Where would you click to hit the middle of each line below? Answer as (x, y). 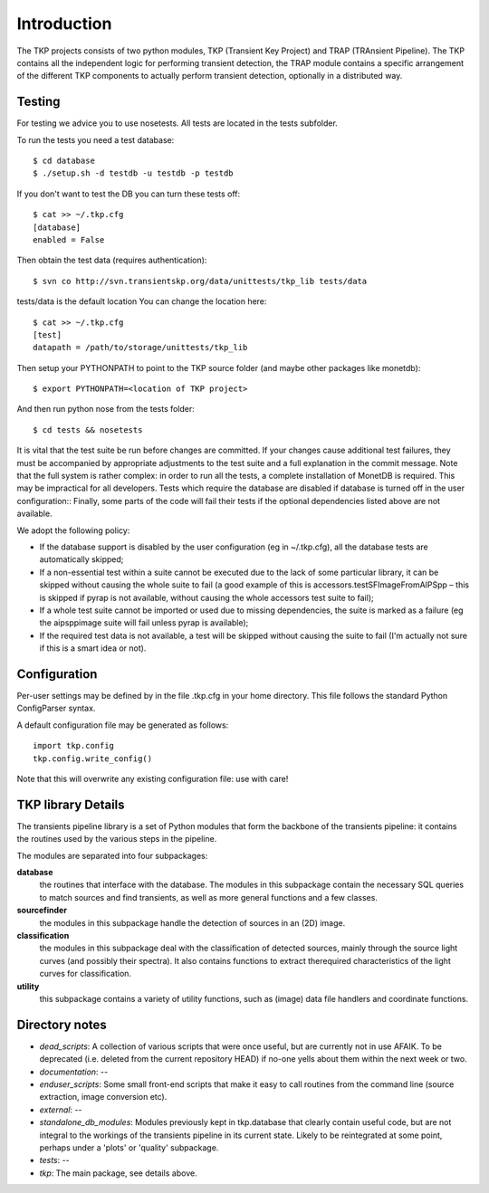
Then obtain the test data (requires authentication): (112, 260)
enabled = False (69, 239)
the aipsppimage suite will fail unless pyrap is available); (144, 623)
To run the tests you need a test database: (96, 139)
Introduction (64, 24)
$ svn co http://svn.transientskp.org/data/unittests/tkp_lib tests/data (200, 281)
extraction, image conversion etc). (103, 1097)
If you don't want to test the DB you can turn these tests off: (129, 194)
